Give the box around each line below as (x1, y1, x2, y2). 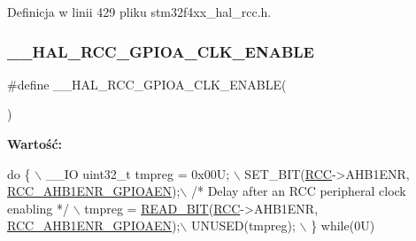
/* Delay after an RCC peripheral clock (190, 182, 406, 200)
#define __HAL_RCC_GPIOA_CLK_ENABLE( (7, 74, 287, 93)
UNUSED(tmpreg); (190, 216, 296, 235)
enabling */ (7, 198, 70, 217)
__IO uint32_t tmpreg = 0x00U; (45, 164, 230, 183)
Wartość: (7, 135, 63, 152)
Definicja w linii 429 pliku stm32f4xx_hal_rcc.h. (7, 3, 272, 20)
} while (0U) (311, 216, 375, 235)
